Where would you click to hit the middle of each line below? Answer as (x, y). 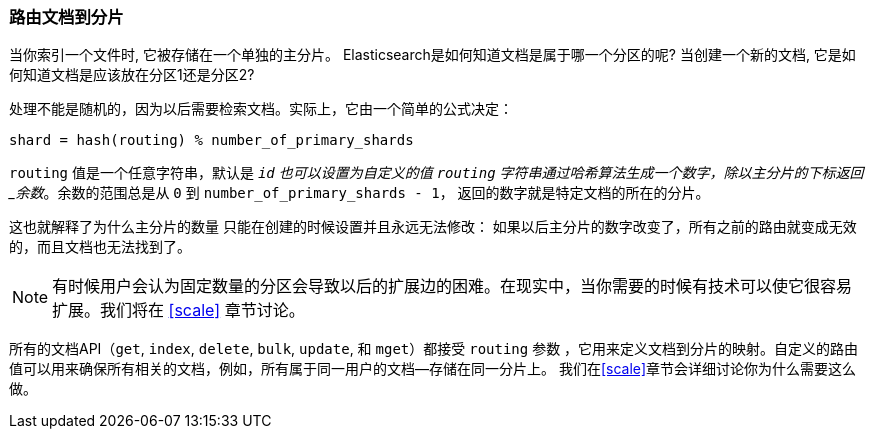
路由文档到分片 (66, 17)
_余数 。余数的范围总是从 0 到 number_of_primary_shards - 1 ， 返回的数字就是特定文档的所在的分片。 (359, 193)
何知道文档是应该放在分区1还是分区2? (132, 75)
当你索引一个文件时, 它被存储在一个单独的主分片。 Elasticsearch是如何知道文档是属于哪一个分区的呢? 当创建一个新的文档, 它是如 (432, 55)
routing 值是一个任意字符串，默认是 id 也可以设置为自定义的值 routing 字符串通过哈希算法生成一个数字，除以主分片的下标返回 (436, 173)
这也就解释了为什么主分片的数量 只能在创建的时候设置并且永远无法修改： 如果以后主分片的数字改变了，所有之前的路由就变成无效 (433, 227)
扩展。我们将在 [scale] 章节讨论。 (178, 310)
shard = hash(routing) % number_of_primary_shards (211, 140)
